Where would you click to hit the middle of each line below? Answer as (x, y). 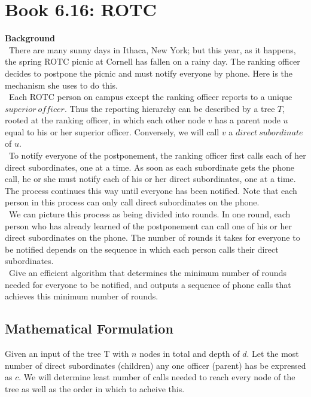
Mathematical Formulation (89, 328)
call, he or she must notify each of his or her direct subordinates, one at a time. (150, 179)
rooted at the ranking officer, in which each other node (105, 120)
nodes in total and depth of (190, 353)
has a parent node (248, 120)
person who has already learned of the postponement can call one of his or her (149, 225)
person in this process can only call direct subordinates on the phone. (132, 202)
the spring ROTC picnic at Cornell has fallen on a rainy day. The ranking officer (153, 61)
